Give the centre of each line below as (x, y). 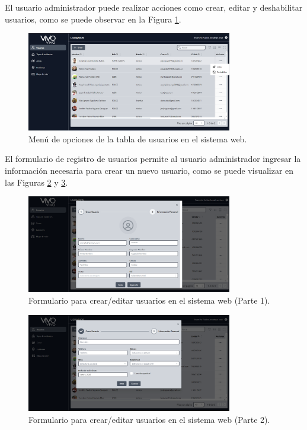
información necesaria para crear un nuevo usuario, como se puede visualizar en (149, 170)
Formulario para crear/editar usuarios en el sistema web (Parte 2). (149, 419)
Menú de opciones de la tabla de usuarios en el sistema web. (138, 138)
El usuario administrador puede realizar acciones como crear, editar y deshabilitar (154, 7)
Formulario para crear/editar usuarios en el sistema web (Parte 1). (149, 300)
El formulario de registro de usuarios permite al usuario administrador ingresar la (153, 159)
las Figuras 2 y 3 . (36, 182)
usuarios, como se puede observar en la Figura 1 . (93, 19)
